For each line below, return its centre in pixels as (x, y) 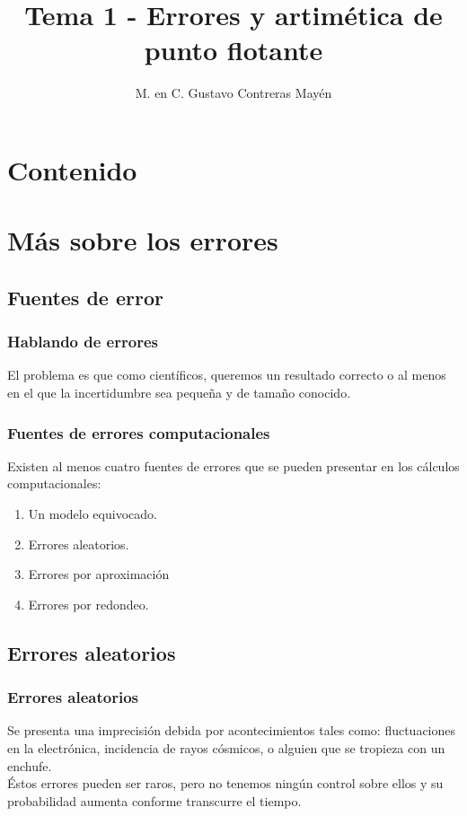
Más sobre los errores (143, 240)
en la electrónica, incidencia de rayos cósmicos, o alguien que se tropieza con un (226, 748)
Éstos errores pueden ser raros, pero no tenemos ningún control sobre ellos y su (225, 783)
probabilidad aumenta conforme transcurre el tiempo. (154, 800)
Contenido (72, 169)
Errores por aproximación (99, 574)
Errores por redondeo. (88, 604)
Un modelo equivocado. (93, 514)
